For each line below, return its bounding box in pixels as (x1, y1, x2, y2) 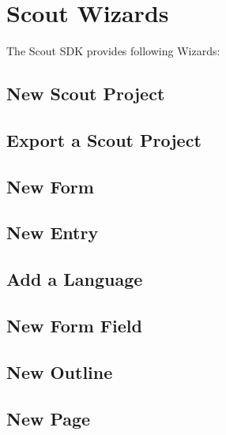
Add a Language (6, 267, 143, 291)
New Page (6, 406, 91, 430)
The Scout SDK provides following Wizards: (6, 43, 220, 59)
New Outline (6, 359, 113, 384)
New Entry (6, 220, 99, 245)
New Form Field (6, 313, 142, 338)
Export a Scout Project (6, 127, 202, 152)
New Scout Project (6, 81, 165, 106)
